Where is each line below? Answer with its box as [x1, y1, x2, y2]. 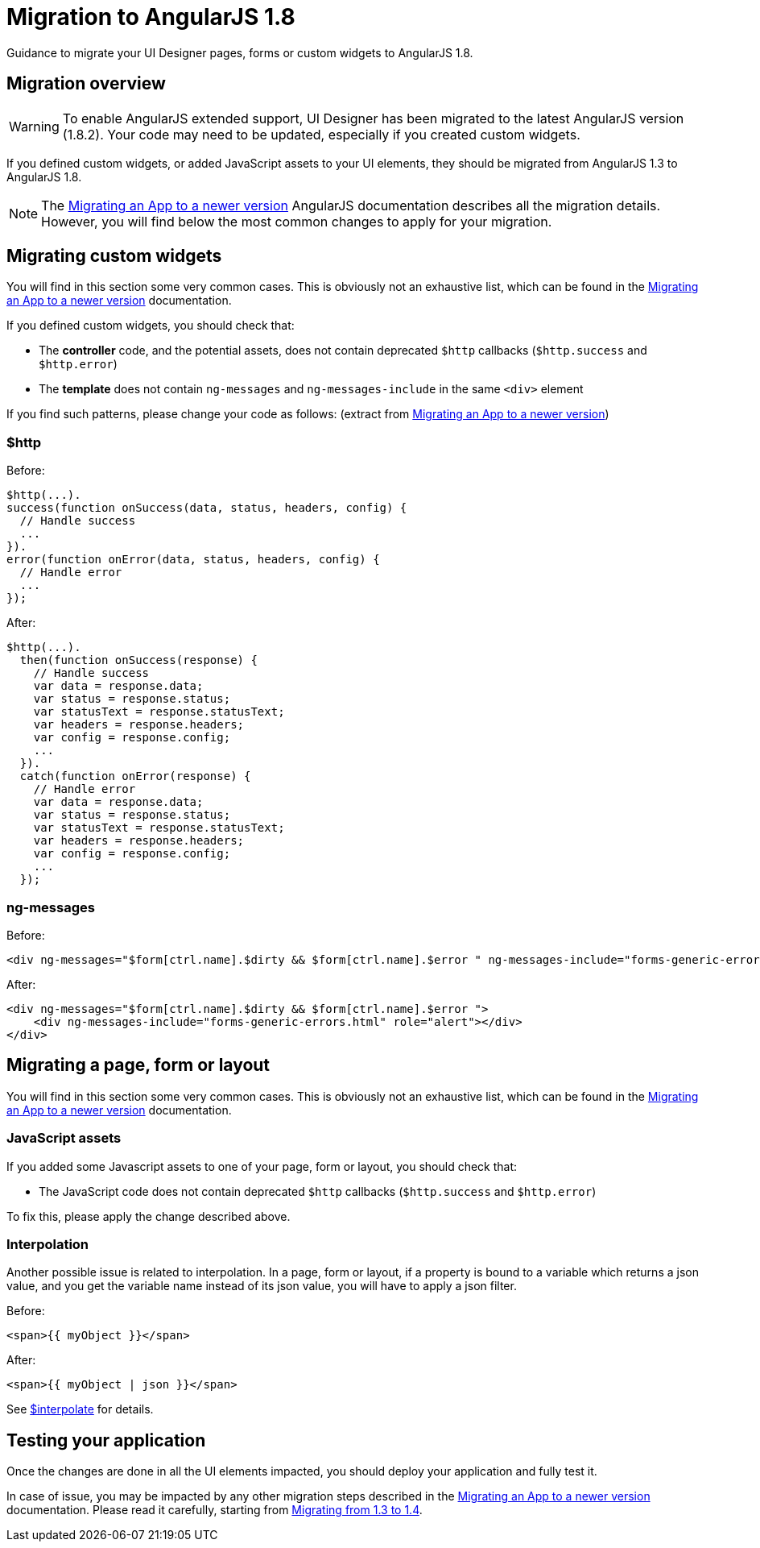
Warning [9, 118, 60, 135]
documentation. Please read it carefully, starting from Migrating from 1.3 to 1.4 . [6, 1503, 423, 1517]
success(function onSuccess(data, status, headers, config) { [6, 501, 407, 515]
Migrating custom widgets [6, 246, 222, 267]
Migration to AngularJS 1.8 [6, 3, 295, 31]
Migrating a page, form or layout [6, 1055, 271, 1076]
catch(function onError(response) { [19, 770, 251, 783]
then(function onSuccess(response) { [19, 654, 258, 667]
